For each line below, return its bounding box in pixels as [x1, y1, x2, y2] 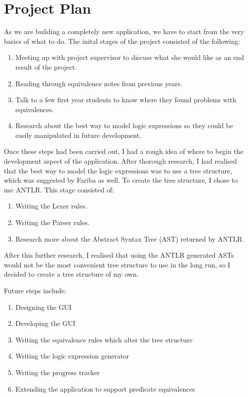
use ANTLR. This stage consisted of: [4, 184, 114, 194]
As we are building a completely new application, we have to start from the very [4, 26, 244, 37]
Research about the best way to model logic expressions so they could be [15, 120, 233, 131]
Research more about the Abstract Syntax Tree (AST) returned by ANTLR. [15, 233, 244, 244]
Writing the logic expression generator [15, 351, 130, 361]
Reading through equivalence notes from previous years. [15, 78, 182, 88]
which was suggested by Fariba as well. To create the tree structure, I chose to [4, 175, 238, 185]
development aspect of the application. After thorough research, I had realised [4, 156, 237, 166]
